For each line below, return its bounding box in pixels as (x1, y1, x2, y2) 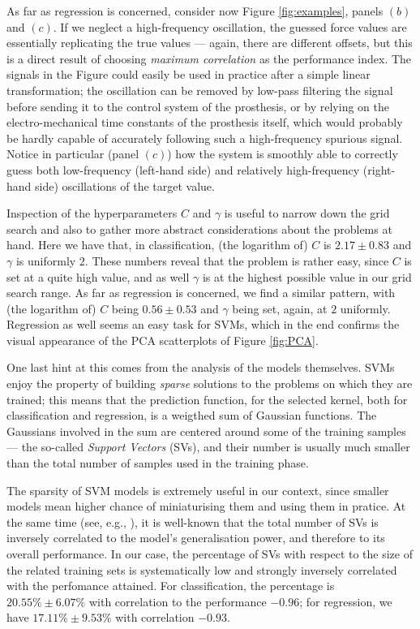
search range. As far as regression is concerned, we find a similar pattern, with (6, 284, 396, 301)
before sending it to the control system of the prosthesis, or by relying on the (6, 97, 389, 114)
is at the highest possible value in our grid (202, 268, 412, 285)
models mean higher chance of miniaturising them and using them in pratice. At (6, 498, 406, 515)
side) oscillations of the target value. (35, 177, 215, 194)
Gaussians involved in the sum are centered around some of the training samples (6, 422, 406, 439)
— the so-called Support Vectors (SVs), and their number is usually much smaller (6, 438, 410, 455)
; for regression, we (299, 592, 392, 610)
